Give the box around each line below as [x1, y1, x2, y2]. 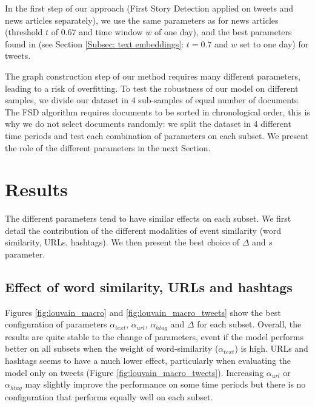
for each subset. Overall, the [197, 318, 302, 330]
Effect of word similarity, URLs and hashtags [5, 278, 293, 296]
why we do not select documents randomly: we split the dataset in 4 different [5, 117, 291, 130]
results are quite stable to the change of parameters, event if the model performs [5, 330, 303, 343]
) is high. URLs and [234, 342, 308, 355]
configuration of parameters [5, 318, 107, 330]
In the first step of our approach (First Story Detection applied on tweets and [5, 2, 294, 14]
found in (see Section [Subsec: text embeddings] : [5, 37, 184, 50]
